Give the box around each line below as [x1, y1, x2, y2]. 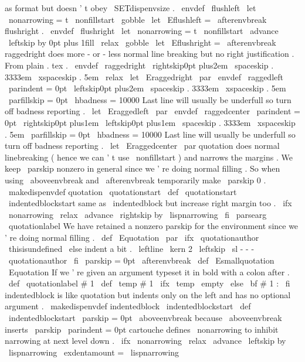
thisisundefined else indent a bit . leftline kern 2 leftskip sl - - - [8, 243, 255, 255]
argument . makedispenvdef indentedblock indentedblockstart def [5, 300, 251, 312]
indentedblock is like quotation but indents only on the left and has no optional [5, 288, 291, 300]
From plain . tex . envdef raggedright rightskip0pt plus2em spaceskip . [5, 59, 274, 71]
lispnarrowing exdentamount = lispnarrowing [8, 346, 179, 358]
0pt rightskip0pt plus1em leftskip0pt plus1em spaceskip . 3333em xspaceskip [5, 116, 296, 128]
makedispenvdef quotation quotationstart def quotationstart [8, 185, 237, 197]
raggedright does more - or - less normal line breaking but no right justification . [5, 47, 294, 60]
